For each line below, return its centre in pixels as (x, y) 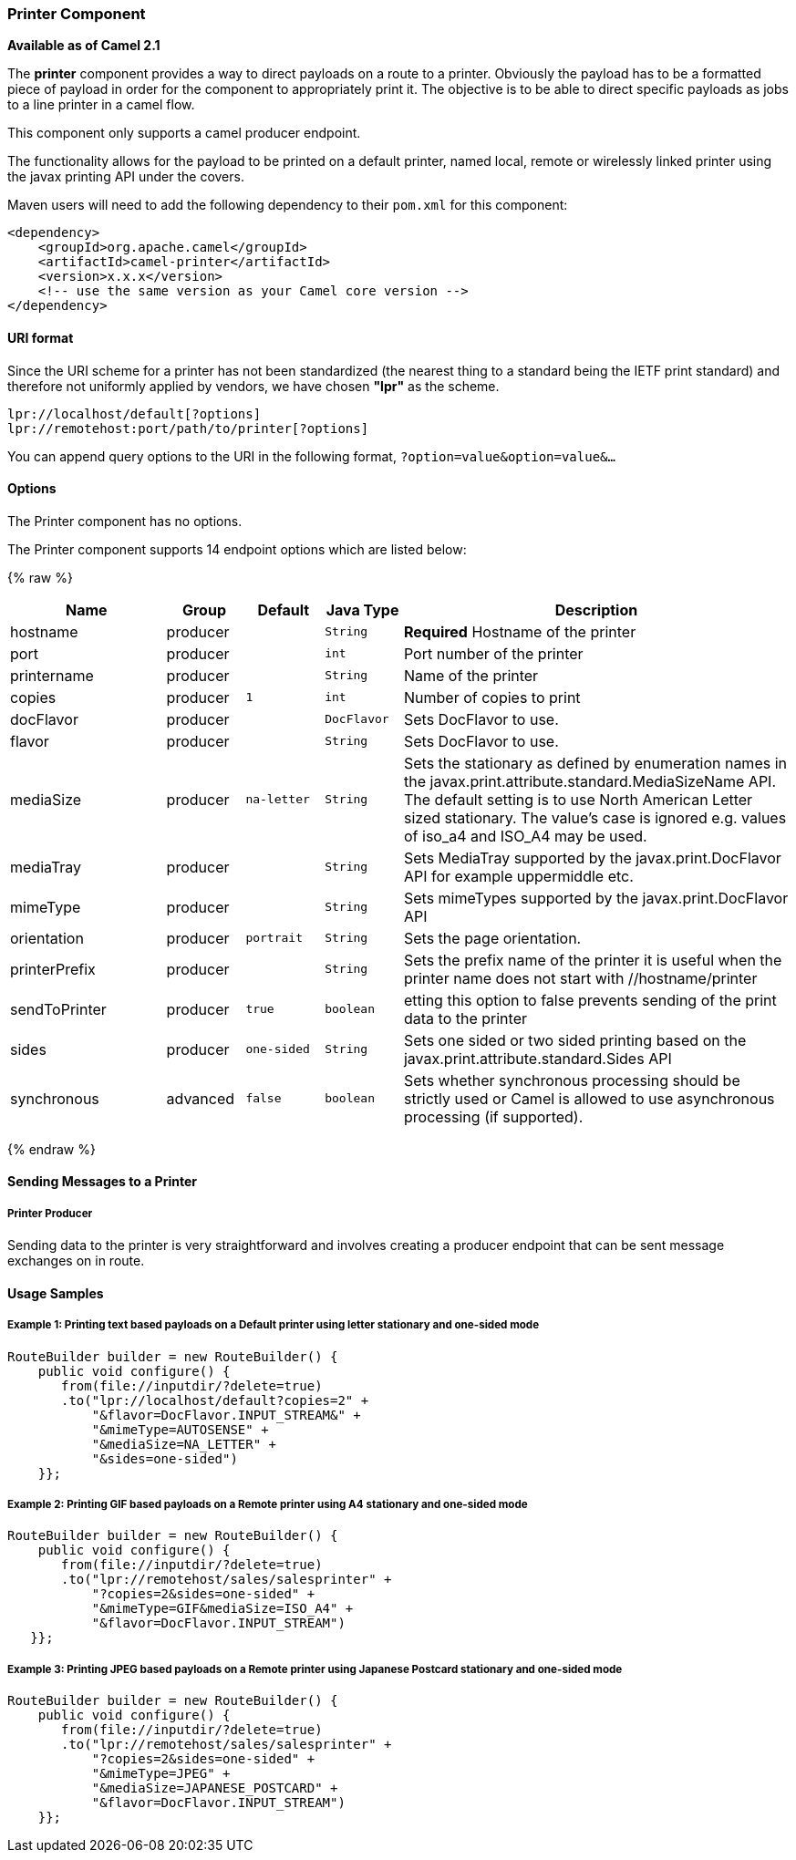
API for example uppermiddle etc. (518, 876)
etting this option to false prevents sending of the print (590, 1000)
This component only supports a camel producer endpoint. (184, 133)
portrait (274, 938)
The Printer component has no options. (125, 521)
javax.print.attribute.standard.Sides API (538, 1058)
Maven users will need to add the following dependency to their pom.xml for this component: (288, 205)
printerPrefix (53, 969)
